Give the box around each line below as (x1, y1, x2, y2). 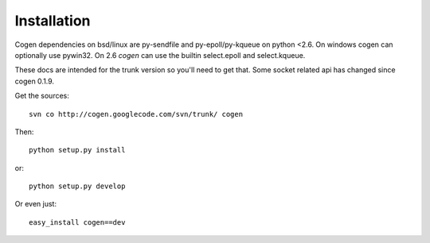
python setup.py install (29, 145, 126, 155)
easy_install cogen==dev (29, 218, 126, 226)
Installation (14, 12, 91, 29)
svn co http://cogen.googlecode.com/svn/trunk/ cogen (29, 110, 243, 118)
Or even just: (14, 199, 57, 209)
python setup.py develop (29, 182, 126, 191)
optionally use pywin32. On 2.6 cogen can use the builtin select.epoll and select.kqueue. (14, 50, 306, 60)
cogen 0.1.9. (14, 76, 55, 86)
